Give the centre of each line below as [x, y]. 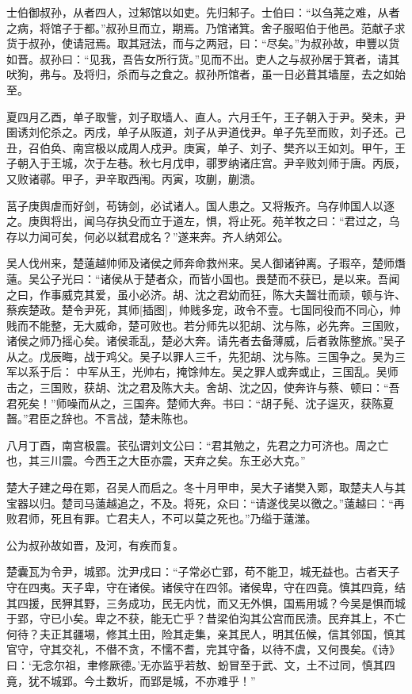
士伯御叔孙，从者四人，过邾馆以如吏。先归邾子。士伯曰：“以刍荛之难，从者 [203, 12]
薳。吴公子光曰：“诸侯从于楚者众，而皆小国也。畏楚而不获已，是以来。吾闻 [203, 278]
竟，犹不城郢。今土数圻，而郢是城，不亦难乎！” [131, 680]
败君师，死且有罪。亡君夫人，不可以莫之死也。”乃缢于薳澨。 [162, 518]
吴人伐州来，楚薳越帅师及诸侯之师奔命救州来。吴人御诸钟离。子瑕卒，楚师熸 [206, 263]
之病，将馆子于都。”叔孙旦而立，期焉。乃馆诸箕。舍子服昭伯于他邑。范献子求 [206, 27]
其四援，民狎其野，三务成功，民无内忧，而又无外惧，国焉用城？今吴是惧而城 [206, 602]
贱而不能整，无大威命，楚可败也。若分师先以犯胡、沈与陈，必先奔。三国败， [206, 325]
